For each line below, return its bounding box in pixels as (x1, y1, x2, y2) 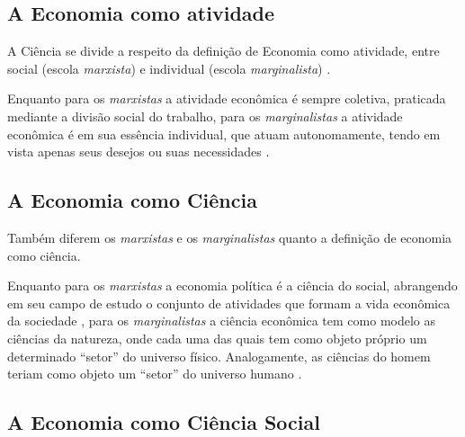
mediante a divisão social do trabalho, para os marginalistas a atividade (7, 106, 403, 125)
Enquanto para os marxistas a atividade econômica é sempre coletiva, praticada (7, 89, 446, 108)
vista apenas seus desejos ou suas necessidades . (7, 142, 270, 161)
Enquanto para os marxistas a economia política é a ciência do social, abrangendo (7, 276, 458, 295)
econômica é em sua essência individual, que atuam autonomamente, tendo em (7, 124, 441, 143)
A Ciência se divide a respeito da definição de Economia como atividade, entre (7, 41, 440, 60)
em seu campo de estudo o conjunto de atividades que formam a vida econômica (7, 293, 451, 312)
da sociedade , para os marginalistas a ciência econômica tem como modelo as (7, 311, 435, 330)
